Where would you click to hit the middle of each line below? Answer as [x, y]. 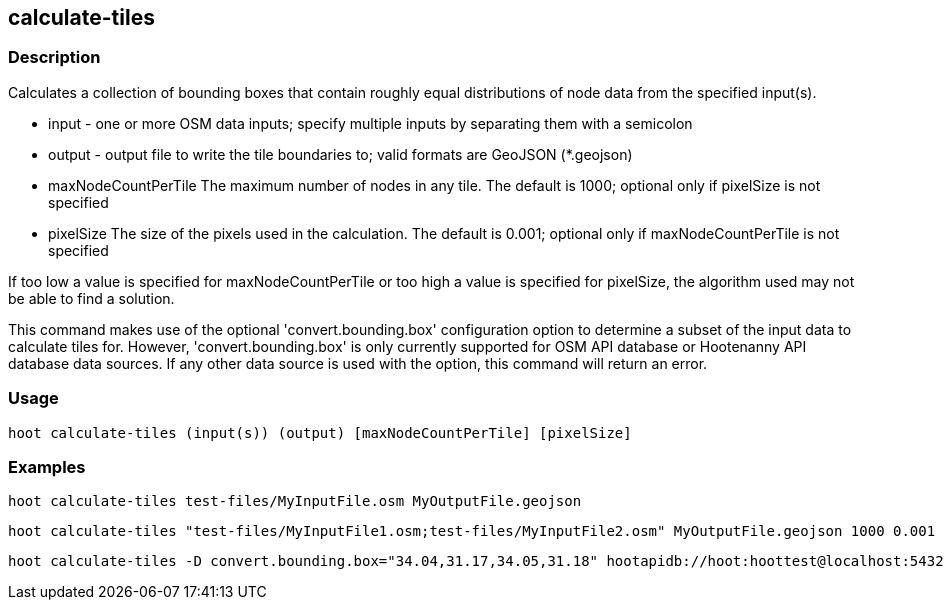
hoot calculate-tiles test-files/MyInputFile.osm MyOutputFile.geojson [295, 501]
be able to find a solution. [91, 298]
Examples [47, 466]
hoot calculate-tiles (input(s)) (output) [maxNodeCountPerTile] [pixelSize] [320, 432]
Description [54, 57]
